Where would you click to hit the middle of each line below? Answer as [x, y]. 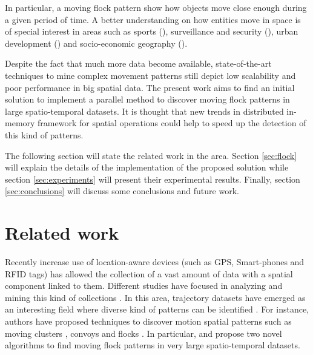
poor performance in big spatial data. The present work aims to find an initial [150, 87]
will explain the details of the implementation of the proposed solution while [147, 167]
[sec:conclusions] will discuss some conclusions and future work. [122, 191]
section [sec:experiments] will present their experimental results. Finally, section [153, 179]
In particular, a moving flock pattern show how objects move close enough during [156, 7]
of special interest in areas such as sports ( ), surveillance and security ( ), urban [152, 31]
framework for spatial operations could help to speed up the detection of [172, 123]
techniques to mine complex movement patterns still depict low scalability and [150, 75]
